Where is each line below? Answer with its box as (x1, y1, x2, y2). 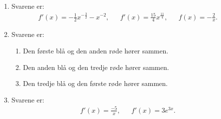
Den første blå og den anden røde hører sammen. (23, 45, 169, 55)
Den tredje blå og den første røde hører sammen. (23, 78, 168, 88)
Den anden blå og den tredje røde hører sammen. (23, 62, 169, 72)
